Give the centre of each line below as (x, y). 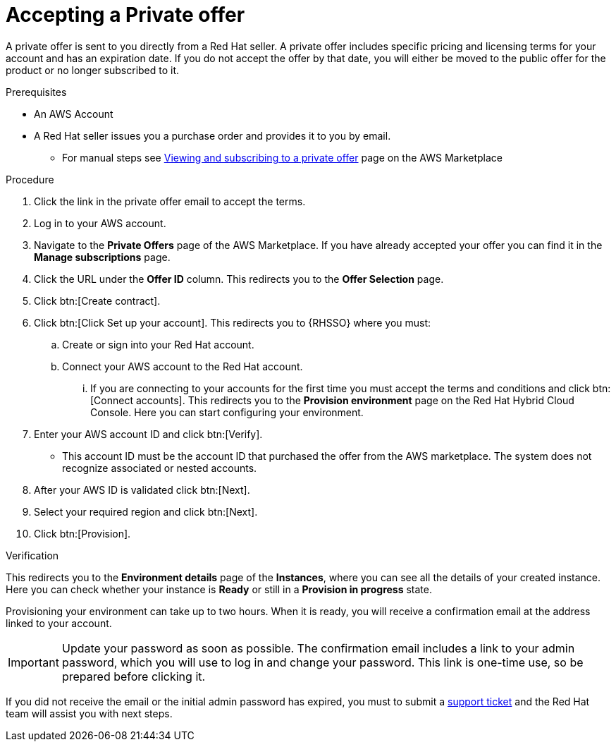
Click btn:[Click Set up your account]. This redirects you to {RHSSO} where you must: (233, 322)
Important (33, 662)
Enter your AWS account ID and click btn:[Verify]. (148, 434)
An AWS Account (74, 114)
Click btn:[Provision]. (82, 533)
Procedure (30, 179)
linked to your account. (59, 623)
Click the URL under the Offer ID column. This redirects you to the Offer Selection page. (239, 279)
